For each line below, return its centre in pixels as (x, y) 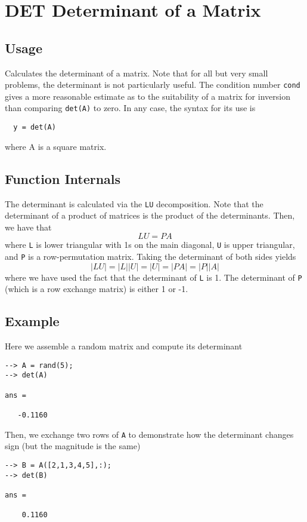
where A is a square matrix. (56, 146)
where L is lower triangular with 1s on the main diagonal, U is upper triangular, (150, 245)
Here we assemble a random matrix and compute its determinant (124, 346)
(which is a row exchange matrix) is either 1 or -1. (97, 289)
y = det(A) (35, 128)
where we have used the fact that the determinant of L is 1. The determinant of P (153, 277)
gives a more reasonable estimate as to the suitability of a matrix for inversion (148, 96)
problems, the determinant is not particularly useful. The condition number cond (153, 85)
